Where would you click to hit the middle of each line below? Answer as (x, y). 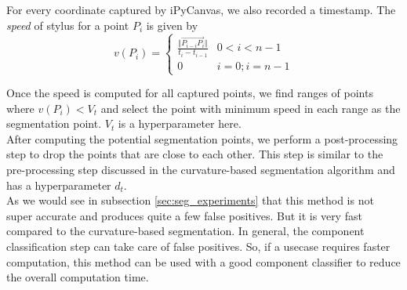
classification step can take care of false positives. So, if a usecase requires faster (198, 246)
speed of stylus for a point (68, 25)
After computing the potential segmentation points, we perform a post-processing (202, 138)
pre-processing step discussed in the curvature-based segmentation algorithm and (201, 170)
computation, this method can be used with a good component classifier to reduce (203, 261)
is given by (172, 25)
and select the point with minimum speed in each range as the (251, 108)
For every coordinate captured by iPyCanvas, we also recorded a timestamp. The (201, 9)
